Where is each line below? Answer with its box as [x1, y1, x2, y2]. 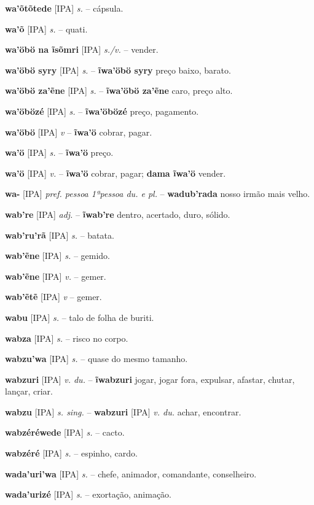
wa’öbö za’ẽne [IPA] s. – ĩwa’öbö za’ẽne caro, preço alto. [5, 84, 233, 97]
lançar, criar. [5, 385, 53, 398]
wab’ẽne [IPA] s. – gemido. [5, 249, 110, 262]
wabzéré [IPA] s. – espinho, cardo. [5, 447, 138, 460]
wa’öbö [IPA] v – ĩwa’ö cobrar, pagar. [5, 125, 152, 138]
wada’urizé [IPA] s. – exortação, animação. [5, 488, 172, 501]
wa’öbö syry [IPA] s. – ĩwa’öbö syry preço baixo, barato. [5, 63, 231, 76]
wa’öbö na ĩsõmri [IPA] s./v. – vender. [5, 43, 159, 56]
